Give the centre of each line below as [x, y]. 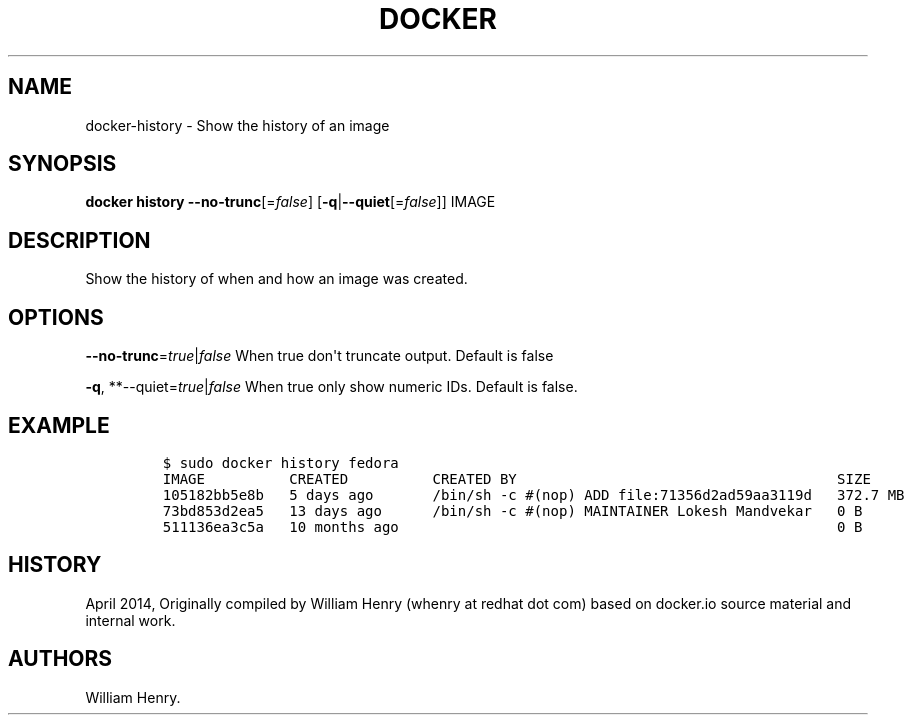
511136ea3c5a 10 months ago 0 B [512, 526]
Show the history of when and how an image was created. [276, 279]
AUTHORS [60, 659]
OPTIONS [56, 317]
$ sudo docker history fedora [280, 462]
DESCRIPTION [79, 240]
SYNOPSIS [62, 164]
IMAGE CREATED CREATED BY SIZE [516, 478]
